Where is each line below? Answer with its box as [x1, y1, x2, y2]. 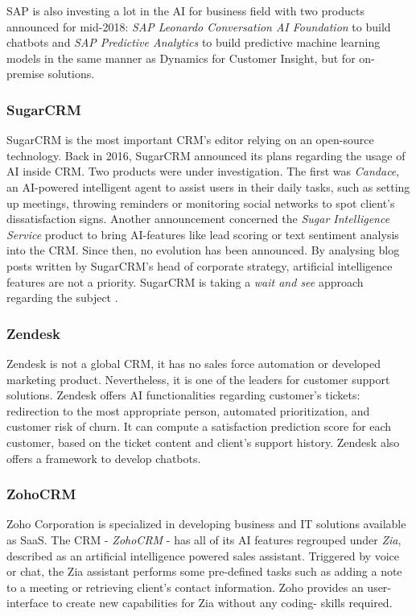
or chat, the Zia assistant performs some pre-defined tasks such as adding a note [6, 563, 402, 580]
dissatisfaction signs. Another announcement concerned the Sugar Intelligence [6, 210, 390, 227]
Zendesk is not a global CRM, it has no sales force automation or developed [6, 354, 381, 371]
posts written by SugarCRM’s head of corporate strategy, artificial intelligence [6, 257, 393, 274]
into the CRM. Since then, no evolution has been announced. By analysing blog [6, 242, 400, 258]
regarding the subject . [6, 289, 118, 306]
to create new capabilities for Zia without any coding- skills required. [51, 594, 393, 611]
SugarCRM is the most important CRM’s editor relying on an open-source [6, 131, 374, 148]
